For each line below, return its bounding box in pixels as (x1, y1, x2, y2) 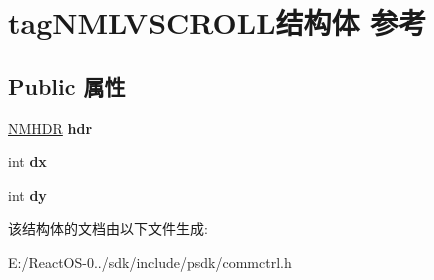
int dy (8, 184, 47, 205)
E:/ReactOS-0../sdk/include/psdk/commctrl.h (8, 251, 292, 272)
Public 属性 (8, 70, 126, 101)
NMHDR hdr (8, 117, 93, 138)
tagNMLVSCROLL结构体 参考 (8, 2, 427, 43)
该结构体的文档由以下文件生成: (8, 218, 208, 239)
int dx (8, 151, 47, 172)
